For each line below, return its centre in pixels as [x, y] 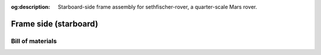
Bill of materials [34, 41]
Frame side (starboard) [54, 24]
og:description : [31, 7]
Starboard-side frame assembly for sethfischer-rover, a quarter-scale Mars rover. [158, 7]
